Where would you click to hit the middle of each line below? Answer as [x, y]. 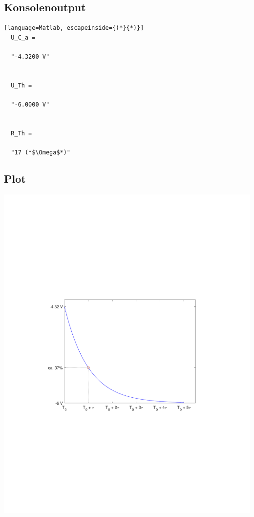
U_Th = [21, 85]
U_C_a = [23, 37]
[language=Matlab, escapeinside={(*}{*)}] [74, 28]
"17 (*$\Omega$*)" [41, 152]
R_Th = [21, 133]
